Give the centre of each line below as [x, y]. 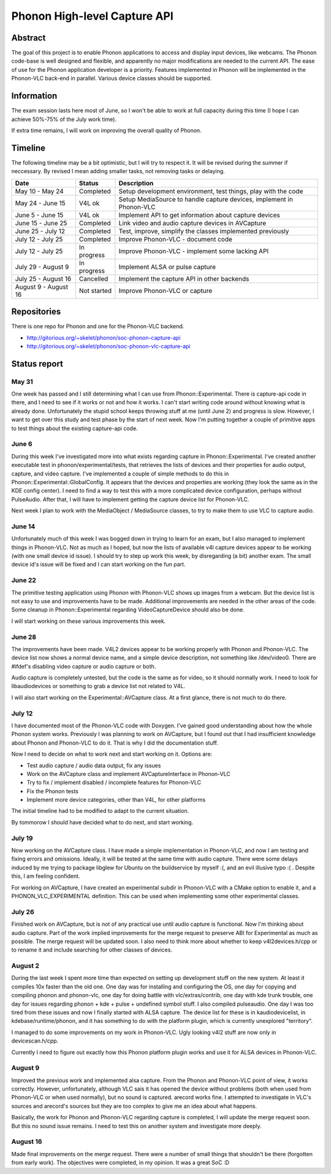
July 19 [22, 838]
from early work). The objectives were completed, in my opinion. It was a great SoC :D [120, 1163]
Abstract [29, 38]
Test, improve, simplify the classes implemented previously [204, 231]
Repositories [36, 312]
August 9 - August [42, 287]
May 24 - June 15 [40, 203]
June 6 [22, 444]
